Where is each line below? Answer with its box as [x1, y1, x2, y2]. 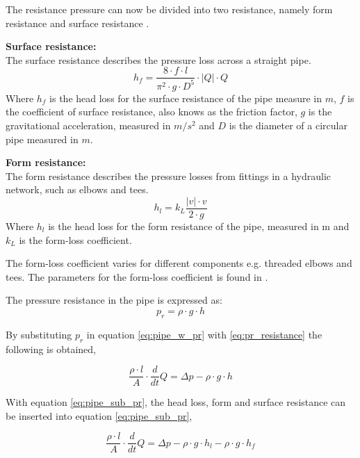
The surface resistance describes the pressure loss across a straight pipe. [6, 52, 311, 67]
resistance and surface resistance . [6, 15, 149, 30]
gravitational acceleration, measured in [6, 117, 171, 132]
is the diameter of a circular [229, 117, 347, 132]
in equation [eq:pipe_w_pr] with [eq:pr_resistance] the [86, 327, 322, 341]
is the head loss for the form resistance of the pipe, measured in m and [48, 219, 350, 233]
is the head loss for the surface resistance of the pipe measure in [49, 90, 322, 105]
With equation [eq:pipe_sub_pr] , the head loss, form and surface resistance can [6, 395, 346, 409]
